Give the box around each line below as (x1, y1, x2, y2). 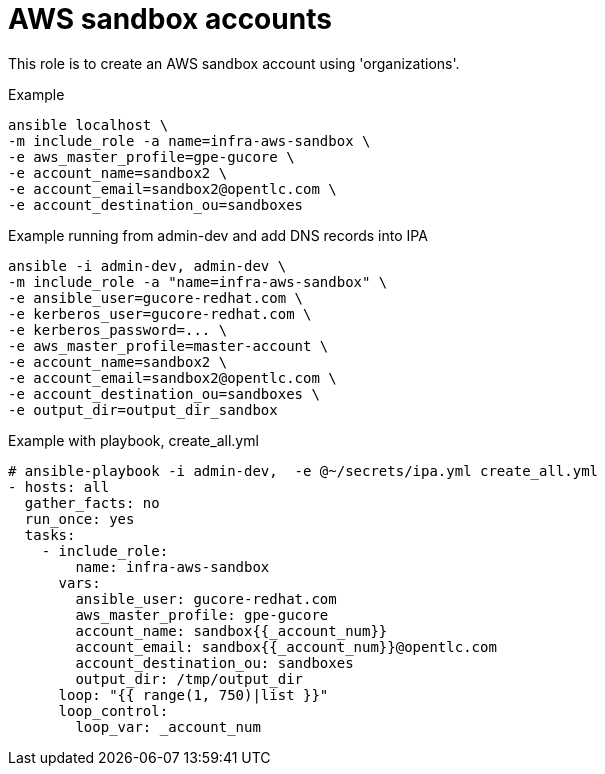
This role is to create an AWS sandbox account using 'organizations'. (8, 54, 460, 72)
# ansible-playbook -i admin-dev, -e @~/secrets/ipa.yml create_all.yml (8, 462, 599, 479)
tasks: (24, 526, 76, 543)
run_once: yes (24, 510, 135, 527)
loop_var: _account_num (75, 718, 261, 735)
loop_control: (58, 702, 169, 719)
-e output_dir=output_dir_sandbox (8, 401, 278, 418)
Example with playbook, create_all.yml (8, 431, 259, 449)
